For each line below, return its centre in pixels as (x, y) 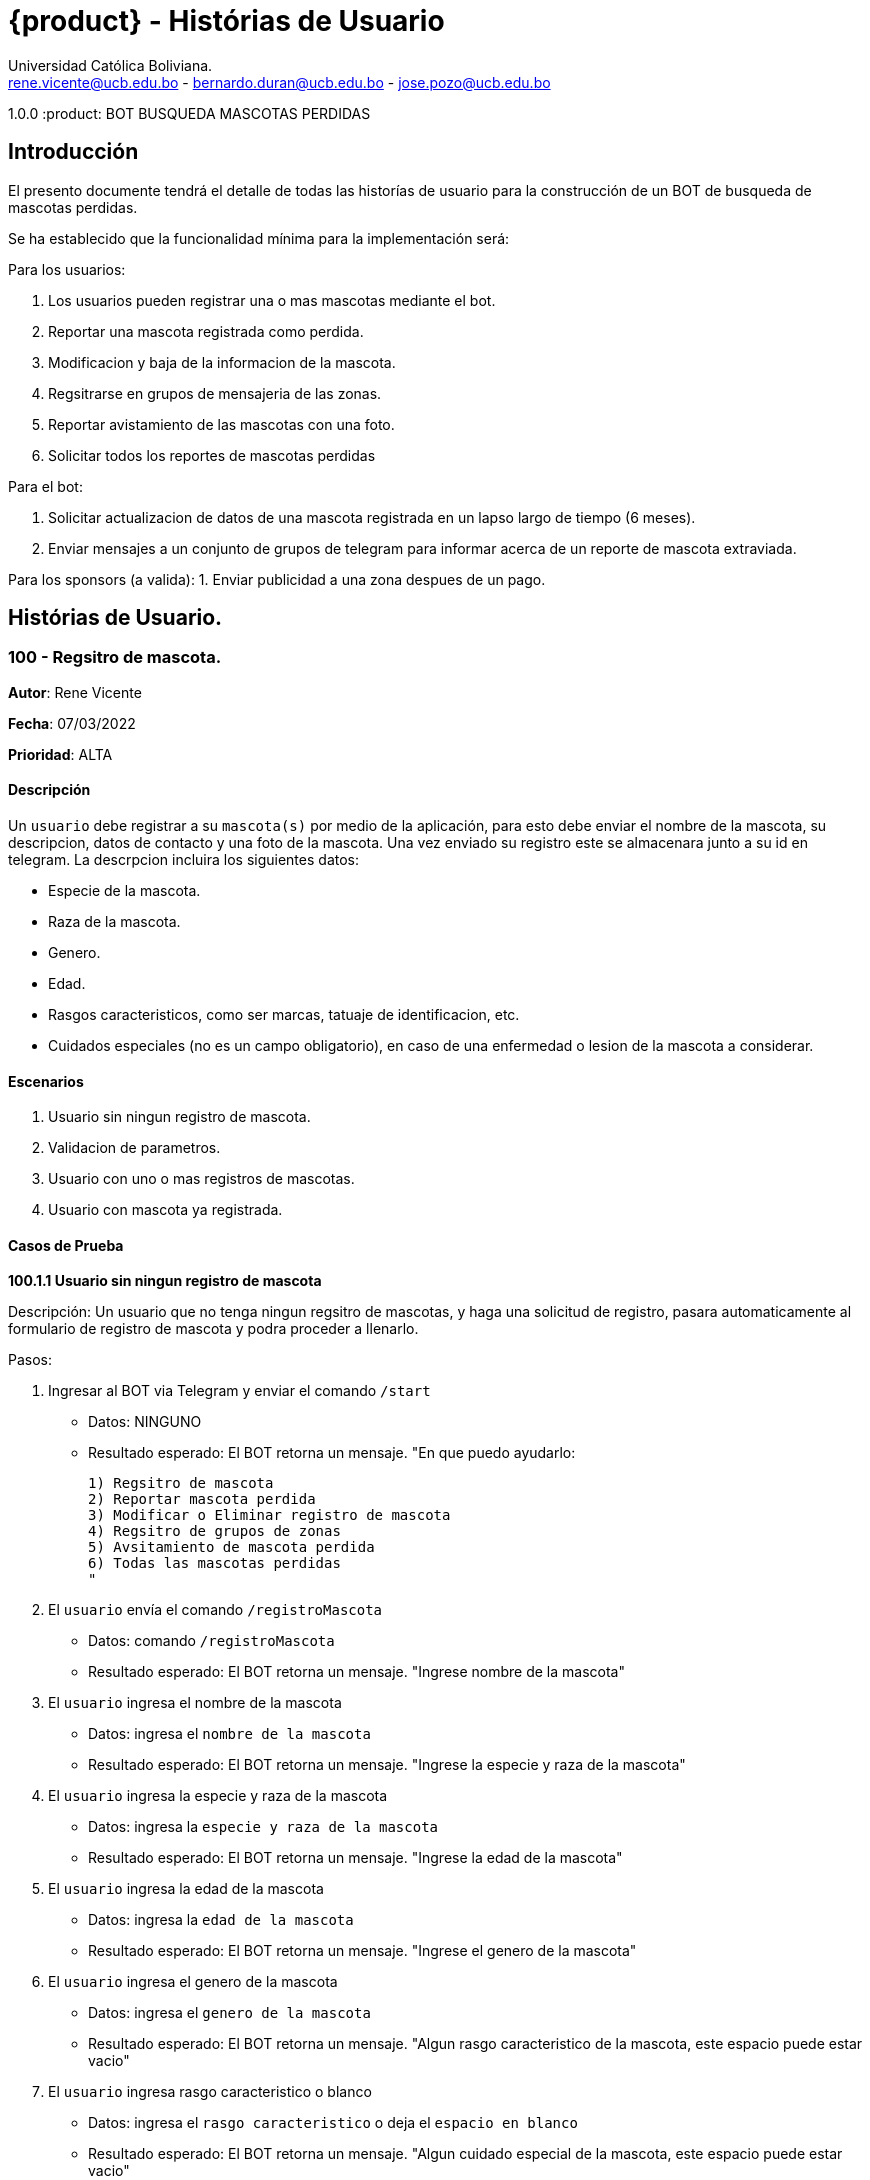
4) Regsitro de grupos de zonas (214, 1531)
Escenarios (46, 1081)
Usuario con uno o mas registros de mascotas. (201, 1179)
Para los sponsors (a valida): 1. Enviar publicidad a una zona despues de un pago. (277, 579)
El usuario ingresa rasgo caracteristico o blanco (210, 2092)
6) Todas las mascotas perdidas (214, 1563)
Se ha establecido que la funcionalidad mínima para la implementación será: (259, 238)
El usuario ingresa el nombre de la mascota (195, 1703)
